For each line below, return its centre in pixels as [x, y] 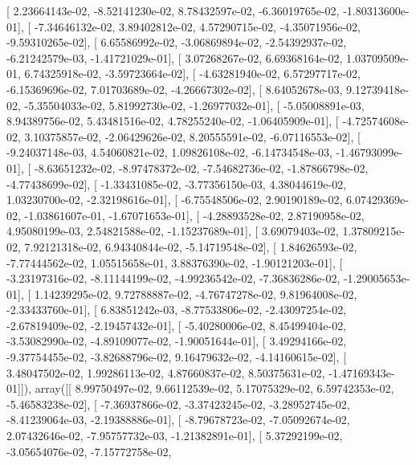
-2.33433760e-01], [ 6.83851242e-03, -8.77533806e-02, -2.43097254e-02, [177, 310]
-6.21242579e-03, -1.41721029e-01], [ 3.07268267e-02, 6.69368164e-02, [175, 57]
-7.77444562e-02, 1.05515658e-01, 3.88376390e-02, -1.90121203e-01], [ [175, 262]
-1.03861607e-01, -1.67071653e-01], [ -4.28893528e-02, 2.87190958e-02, [194, 215]
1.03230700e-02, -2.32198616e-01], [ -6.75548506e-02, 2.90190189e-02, [175, 200]
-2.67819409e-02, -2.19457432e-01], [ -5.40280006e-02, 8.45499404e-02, [177, 325]
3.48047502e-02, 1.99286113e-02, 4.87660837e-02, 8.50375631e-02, [166, 372]
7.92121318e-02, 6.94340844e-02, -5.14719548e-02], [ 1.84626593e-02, [191, 246]
